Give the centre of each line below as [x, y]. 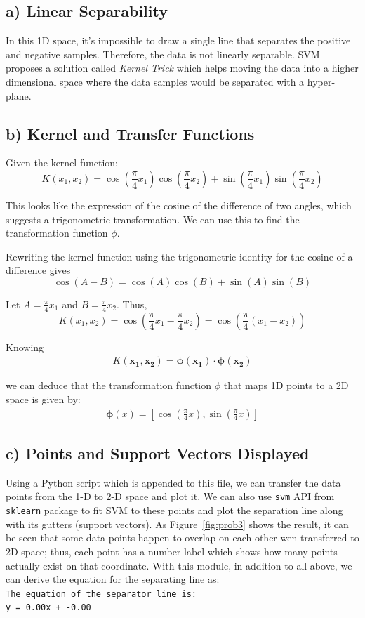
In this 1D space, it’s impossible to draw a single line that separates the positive [178, 40]
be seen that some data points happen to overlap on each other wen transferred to [182, 538]
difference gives [38, 270]
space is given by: [43, 399]
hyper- [321, 81]
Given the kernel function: [62, 163]
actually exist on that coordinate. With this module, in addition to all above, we [179, 565]
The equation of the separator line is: [101, 594]
